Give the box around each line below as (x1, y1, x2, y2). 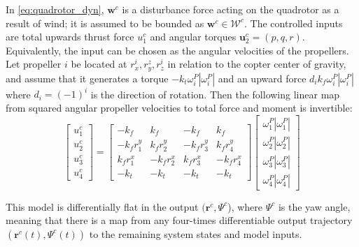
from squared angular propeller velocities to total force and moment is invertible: (6, 100, 353, 114)
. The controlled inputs (244, 15, 343, 30)
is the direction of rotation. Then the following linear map (90, 87, 340, 101)
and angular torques (150, 29, 237, 44)
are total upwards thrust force (6, 29, 134, 44)
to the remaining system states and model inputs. (89, 226, 302, 241)
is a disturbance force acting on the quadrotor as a (122, 2, 339, 16)
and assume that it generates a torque (6, 70, 169, 85)
